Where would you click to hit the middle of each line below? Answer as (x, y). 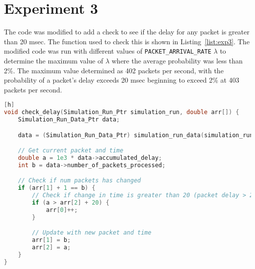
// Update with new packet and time (92, 233)
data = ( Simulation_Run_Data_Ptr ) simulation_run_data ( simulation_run (136, 135)
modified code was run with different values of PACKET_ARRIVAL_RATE (108, 51)
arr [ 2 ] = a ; (51, 248)
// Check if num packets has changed (79, 181)
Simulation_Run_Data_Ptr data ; (69, 120)
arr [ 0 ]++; (62, 210)
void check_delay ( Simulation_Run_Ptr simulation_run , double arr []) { (122, 112)
